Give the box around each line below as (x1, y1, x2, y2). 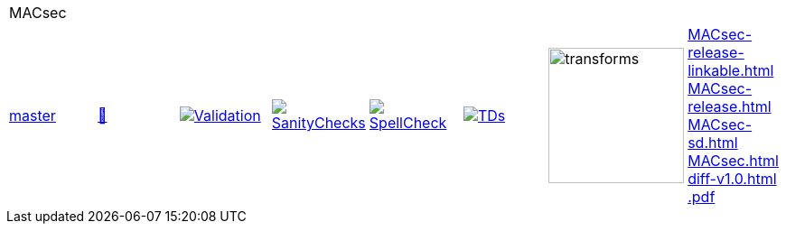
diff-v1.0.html (688, 170, 777, 188)
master (9, 106, 56, 125)
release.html (688, 97, 772, 115)
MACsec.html (688, 152, 779, 170)
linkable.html (688, 61, 774, 79)
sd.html (688, 134, 738, 152)
